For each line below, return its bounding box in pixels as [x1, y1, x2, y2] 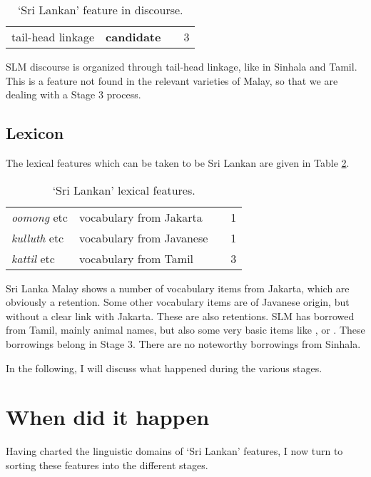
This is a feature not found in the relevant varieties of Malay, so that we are [6, 73, 338, 88]
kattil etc [11, 250, 55, 267]
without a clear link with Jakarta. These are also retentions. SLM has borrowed [6, 308, 355, 323]
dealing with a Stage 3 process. [6, 87, 141, 102]
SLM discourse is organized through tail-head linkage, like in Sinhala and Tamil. [6, 59, 357, 73]
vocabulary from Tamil [78, 250, 194, 267]
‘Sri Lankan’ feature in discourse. [17, 1, 183, 18]
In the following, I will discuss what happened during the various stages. [6, 360, 322, 375]
